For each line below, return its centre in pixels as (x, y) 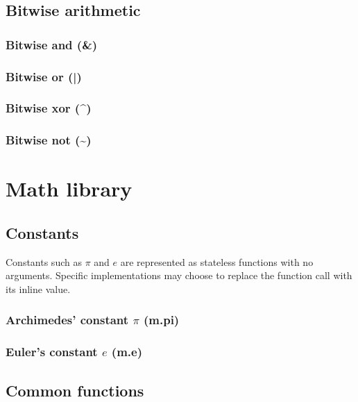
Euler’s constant (52, 352)
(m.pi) (161, 320)
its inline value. (38, 288)
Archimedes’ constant (67, 320)
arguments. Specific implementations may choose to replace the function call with (179, 275)
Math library (69, 189)
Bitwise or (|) (44, 76)
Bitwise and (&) (52, 44)
